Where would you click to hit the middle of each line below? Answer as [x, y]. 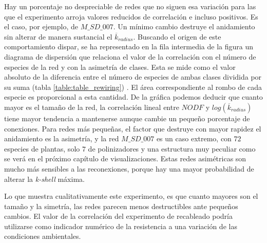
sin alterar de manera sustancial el [58, 36]
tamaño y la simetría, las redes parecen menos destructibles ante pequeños [121, 206]
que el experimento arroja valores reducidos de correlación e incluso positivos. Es [131, 16]
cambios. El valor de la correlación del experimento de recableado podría [119, 216]
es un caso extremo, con [194, 138]
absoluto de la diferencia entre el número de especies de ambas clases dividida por [133, 77]
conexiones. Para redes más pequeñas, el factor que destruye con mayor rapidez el [133, 128]
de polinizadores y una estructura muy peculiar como [172, 148]
